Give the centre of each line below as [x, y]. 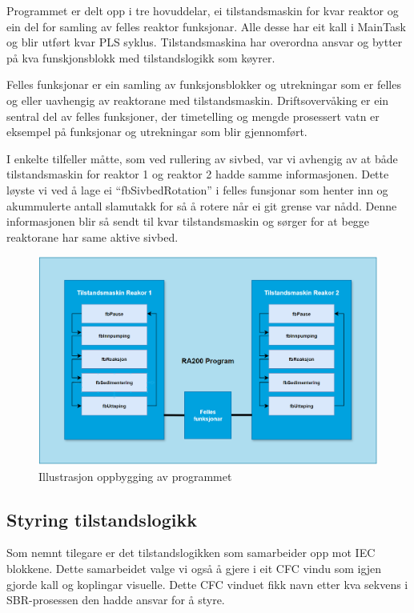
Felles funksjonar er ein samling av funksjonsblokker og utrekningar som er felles [204, 84]
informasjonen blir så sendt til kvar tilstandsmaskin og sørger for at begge [188, 221]
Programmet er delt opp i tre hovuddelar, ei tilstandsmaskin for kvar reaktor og [203, 10]
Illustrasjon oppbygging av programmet [135, 476]
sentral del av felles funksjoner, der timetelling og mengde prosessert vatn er [193, 116]
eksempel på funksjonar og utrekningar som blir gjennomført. [157, 132]
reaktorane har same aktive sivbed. [92, 236]
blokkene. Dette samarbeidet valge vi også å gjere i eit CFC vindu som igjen [194, 568]
